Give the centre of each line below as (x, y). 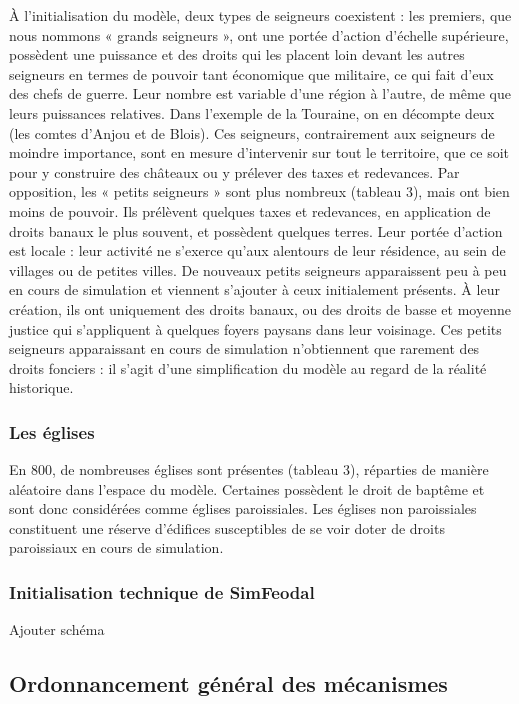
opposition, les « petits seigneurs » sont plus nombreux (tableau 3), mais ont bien (259, 191)
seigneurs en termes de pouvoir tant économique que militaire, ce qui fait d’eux (251, 73)
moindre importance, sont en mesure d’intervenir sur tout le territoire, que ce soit (259, 152)
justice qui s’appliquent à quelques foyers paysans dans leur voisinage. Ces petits (255, 328)
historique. (41, 387)
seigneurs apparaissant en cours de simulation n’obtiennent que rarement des (244, 348)
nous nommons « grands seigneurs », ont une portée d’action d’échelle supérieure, (259, 34)
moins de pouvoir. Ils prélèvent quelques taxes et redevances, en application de (250, 210)
